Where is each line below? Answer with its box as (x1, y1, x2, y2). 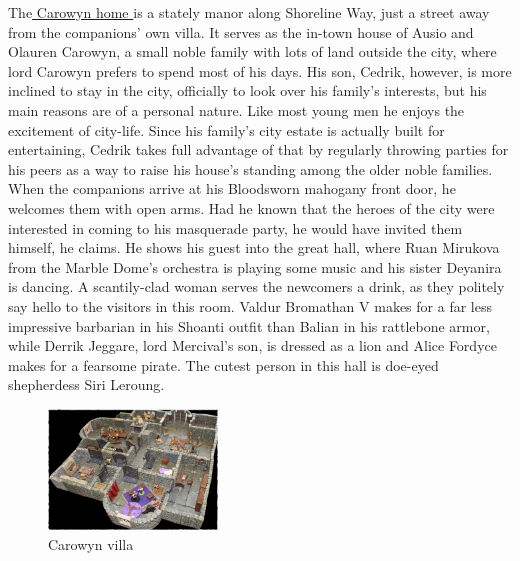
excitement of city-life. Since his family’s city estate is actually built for (8, 119, 445, 140)
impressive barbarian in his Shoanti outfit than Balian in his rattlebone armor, (8, 315, 490, 336)
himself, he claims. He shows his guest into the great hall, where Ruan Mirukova (8, 237, 500, 258)
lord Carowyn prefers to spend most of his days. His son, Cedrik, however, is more (8, 60, 512, 81)
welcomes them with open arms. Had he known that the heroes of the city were (8, 197, 495, 218)
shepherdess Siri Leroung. (8, 374, 165, 395)
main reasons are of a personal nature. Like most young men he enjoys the (8, 99, 465, 120)
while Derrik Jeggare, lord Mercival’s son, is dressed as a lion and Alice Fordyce (8, 335, 497, 356)
